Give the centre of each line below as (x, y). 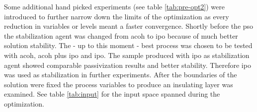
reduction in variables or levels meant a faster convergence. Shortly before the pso (129, 26)
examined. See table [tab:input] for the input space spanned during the (112, 94)
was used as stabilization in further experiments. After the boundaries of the (121, 75)
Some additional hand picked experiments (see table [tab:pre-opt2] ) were (115, 6)
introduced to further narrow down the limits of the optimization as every (117, 16)
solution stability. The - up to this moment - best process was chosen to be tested (128, 45)
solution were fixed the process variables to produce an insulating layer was (119, 84)
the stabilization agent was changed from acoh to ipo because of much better (121, 35)
